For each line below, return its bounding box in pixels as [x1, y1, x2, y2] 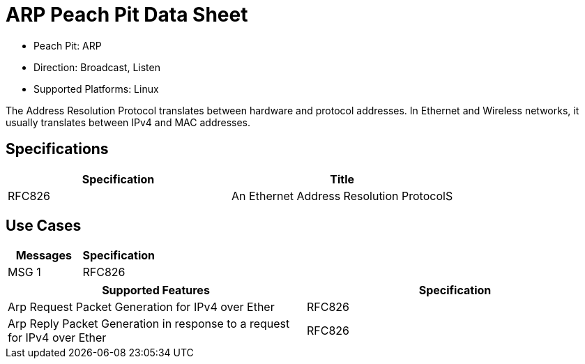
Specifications [6, 140, 109, 158]
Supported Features [102, 283, 210, 298]
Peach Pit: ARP [33, 39, 102, 52]
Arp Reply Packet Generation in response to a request [8, 317, 290, 331]
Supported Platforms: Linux [33, 82, 159, 95]
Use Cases [6, 217, 82, 235]
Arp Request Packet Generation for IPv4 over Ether [8, 300, 275, 314]
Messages [15, 248, 72, 263]
